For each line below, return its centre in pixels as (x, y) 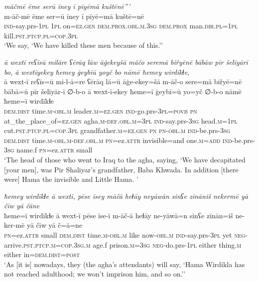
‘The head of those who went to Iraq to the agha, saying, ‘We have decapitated (125, 159)
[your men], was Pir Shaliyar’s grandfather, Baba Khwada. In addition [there (121, 169)
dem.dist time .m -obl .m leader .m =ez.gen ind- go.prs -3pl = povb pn (101, 110)
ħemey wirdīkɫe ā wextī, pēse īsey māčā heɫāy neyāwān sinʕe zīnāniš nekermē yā (126, 196)
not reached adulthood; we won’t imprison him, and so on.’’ (95, 274)
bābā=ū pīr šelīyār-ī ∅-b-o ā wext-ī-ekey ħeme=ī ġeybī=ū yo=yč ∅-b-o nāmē (123, 91)
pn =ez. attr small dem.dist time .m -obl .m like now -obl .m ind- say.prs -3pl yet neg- (126, 235)
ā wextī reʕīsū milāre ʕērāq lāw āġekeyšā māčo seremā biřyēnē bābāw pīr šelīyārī (126, 62)
